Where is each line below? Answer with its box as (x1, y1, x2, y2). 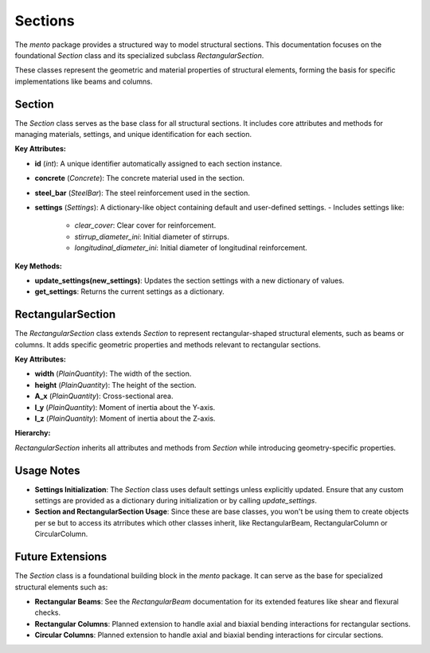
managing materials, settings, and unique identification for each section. (14, 130, 252, 139)
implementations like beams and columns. (14, 76, 153, 86)
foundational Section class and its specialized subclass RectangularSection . (14, 50, 264, 60)
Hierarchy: (14, 428, 51, 438)
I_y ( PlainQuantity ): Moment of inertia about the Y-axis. (34, 402, 216, 412)
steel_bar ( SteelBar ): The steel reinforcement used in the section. (34, 188, 251, 197)
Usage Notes (14, 463, 80, 477)
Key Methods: (14, 261, 63, 271)
